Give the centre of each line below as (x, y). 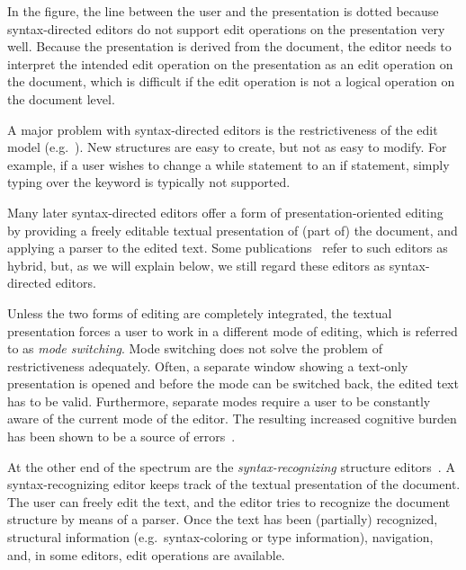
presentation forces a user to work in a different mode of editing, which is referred (233, 330)
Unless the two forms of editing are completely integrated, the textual (200, 312)
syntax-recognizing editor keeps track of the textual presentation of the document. (234, 484)
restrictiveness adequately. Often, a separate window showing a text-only (208, 365)
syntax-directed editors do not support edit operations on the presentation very (226, 28)
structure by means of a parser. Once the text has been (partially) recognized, (223, 519)
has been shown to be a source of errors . (121, 436)
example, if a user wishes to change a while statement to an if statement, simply (229, 164)
